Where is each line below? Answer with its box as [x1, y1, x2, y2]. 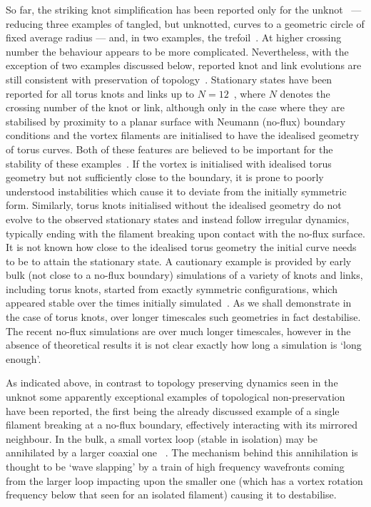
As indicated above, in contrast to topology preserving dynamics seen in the [6, 375, 338, 390]
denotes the [280, 86, 330, 101]
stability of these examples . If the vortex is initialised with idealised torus [6, 155, 332, 170]
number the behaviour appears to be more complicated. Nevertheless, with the [6, 43, 349, 58]
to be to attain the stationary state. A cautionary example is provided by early [6, 253, 352, 268]
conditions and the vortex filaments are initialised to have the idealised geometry [6, 128, 360, 143]
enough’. [6, 351, 41, 366]
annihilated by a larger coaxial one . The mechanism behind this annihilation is [6, 445, 358, 460]
